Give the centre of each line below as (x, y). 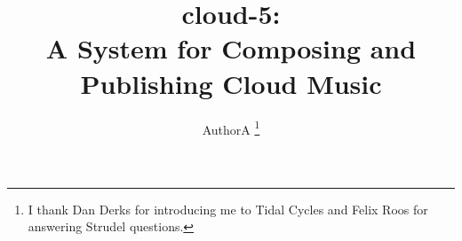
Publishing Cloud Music (231, 83)
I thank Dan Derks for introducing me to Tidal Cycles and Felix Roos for (228, 209)
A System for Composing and (231, 48)
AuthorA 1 (231, 128)
